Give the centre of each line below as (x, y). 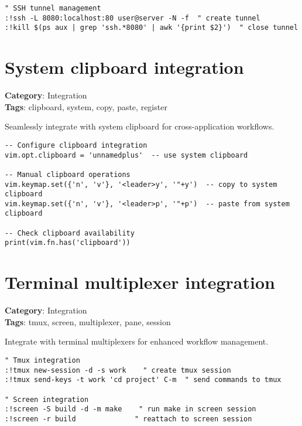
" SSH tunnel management (53, 8)
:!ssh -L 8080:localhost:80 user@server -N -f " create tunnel (133, 18)
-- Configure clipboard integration (76, 145)
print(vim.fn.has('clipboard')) (68, 243)
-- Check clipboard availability (70, 233)
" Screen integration (47, 399)
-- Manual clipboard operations (68, 174)
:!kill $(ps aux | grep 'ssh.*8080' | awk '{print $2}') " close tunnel (152, 28)
